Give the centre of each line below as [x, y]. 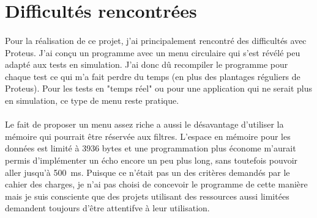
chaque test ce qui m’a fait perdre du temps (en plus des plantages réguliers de [153, 76]
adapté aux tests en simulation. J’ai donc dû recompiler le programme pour [147, 64]
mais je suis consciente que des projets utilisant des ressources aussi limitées [147, 196]
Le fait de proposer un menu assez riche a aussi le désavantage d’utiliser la [144, 124]
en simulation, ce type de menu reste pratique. [92, 100]
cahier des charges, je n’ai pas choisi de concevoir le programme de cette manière [156, 184]
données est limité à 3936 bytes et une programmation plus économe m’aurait [151, 148]
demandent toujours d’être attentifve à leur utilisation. [107, 208]
